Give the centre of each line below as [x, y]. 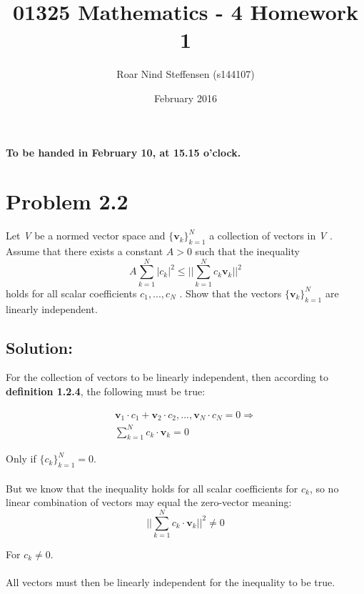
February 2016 [186, 98]
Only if [21, 459]
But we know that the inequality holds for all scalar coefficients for [152, 488]
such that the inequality [247, 251]
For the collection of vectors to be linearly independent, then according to [167, 377]
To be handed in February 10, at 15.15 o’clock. [123, 152]
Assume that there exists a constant [85, 251]
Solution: [39, 347]
